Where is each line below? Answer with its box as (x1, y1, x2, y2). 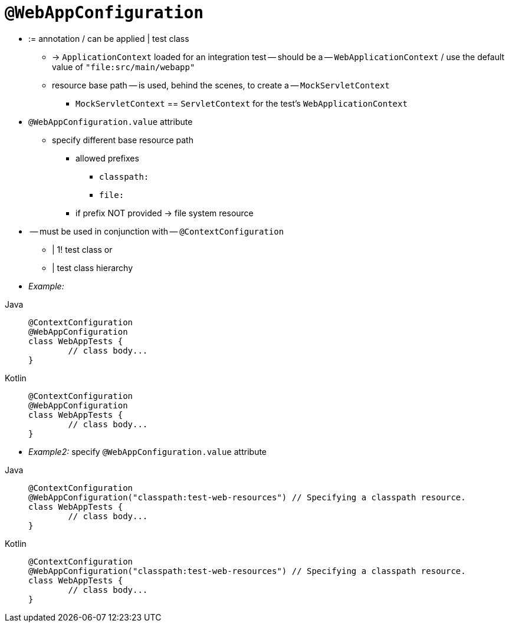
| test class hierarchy (52, 262, 133, 273)
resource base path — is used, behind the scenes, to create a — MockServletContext (52, 80, 390, 90)
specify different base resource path (52, 134, 193, 145)
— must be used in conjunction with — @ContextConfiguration (29, 226, 284, 236)
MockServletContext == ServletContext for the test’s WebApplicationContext (75, 98, 408, 108)
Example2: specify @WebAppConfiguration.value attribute (28, 446, 267, 457)
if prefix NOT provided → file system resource (75, 207, 254, 218)
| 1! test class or (52, 244, 113, 255)
